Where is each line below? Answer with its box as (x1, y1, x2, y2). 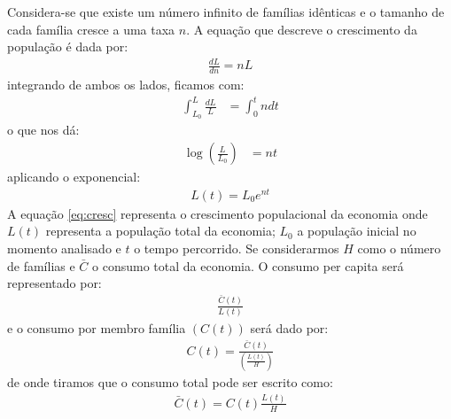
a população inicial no (297, 221, 416, 240)
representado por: (7, 274, 102, 292)
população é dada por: (7, 37, 128, 56)
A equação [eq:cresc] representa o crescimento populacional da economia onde (7, 204, 428, 222)
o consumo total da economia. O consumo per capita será (92, 256, 404, 275)
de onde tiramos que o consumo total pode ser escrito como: (7, 372, 333, 391)
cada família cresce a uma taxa (7, 19, 175, 38)
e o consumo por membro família (7, 319, 186, 338)
